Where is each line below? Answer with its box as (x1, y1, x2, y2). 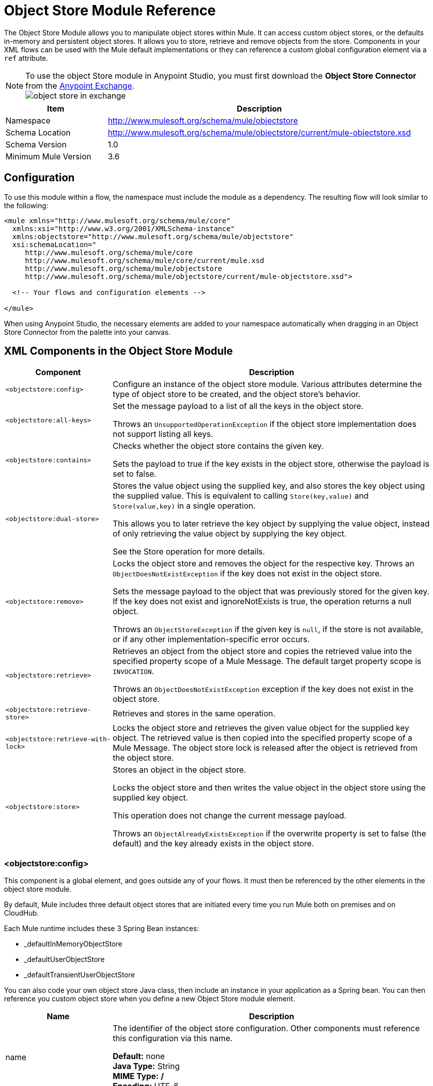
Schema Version (5, 139, 67, 149)
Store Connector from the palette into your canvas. (4, 327, 171, 336)
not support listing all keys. (112, 429, 214, 439)
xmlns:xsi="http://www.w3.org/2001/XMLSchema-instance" (12, 224, 235, 233)
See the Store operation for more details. (112, 546, 265, 557)
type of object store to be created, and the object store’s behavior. (112, 389, 361, 400)
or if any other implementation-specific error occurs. (112, 634, 310, 645)
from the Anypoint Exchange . (25, 80, 134, 91)
